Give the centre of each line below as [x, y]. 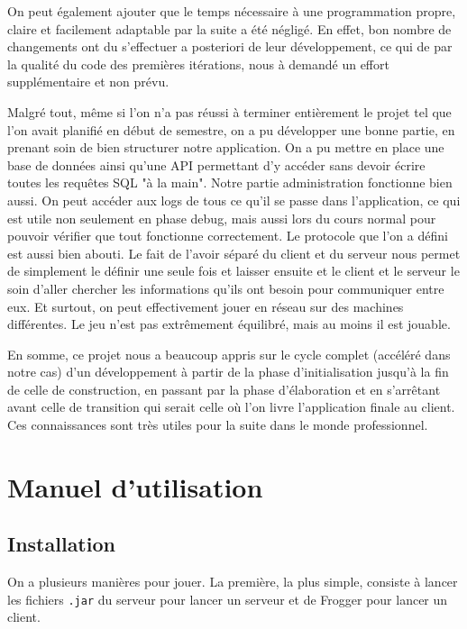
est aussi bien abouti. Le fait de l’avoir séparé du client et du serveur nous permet [234, 253]
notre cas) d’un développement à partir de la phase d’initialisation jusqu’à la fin [228, 372]
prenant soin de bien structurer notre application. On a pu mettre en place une [226, 147]
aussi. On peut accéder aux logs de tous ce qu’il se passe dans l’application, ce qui [234, 200]
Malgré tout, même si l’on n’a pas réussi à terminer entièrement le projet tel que [229, 111]
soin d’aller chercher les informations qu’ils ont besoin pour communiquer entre [226, 288]
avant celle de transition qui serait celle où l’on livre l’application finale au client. [231, 407]
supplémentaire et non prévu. [88, 82]
